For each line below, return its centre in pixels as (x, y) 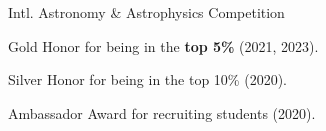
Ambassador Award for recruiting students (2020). (162, 112)
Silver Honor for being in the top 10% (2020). (147, 79)
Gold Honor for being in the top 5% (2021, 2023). (163, 45)
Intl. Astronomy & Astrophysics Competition (146, 12)
